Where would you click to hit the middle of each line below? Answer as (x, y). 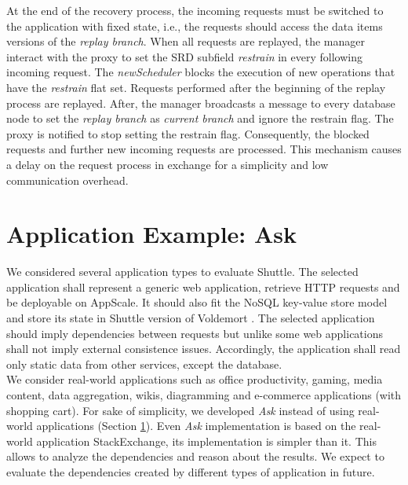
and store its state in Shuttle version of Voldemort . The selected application (191, 318)
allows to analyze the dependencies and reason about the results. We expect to (195, 456)
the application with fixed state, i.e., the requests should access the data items (195, 26)
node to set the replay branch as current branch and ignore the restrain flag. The (200, 118)
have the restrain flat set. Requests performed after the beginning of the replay (196, 87)
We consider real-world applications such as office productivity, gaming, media (195, 379)
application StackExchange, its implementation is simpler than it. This (206, 441)
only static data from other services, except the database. (144, 364)
